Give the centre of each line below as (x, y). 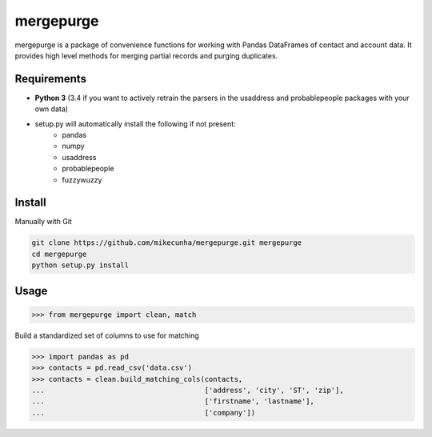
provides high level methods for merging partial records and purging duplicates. (146, 55)
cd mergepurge (59, 254)
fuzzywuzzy (82, 179)
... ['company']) (144, 413)
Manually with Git (43, 222)
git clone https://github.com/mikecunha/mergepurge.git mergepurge (167, 243)
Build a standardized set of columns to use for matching (107, 335)
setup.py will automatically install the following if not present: (135, 123)
